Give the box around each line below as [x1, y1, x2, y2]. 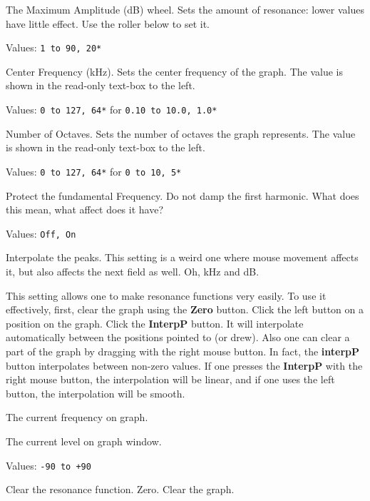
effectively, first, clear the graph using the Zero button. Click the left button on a [6, 302, 364, 317]
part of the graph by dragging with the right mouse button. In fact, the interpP [6, 343, 360, 358]
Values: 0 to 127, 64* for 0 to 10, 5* [6, 163, 182, 178]
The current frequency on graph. [6, 410, 148, 425]
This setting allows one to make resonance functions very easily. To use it [6, 288, 327, 303]
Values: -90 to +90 [6, 457, 91, 472]
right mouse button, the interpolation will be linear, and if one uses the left [6, 372, 335, 387]
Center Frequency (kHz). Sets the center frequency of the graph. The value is [6, 64, 344, 79]
